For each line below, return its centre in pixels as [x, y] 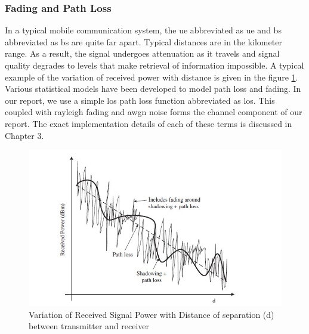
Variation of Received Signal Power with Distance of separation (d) [152, 314]
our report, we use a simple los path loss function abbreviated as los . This [140, 100]
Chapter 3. [24, 135]
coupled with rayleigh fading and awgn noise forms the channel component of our [154, 112]
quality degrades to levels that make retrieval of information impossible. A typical [154, 65]
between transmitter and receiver [89, 326]
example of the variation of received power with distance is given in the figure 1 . [152, 77]
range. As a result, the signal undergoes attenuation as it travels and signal [142, 53]
